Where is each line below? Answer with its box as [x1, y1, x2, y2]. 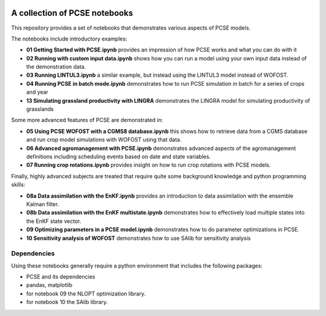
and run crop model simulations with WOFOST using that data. [26, 136, 182, 143]
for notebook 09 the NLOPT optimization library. [26, 290, 146, 297]
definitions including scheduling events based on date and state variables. [26, 153, 211, 160]
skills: [11, 181, 25, 189]
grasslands [26, 106, 54, 113]
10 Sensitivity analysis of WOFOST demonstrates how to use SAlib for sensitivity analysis [26, 234, 251, 242]
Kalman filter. [26, 200, 60, 208]
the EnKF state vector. [26, 218, 81, 225]
